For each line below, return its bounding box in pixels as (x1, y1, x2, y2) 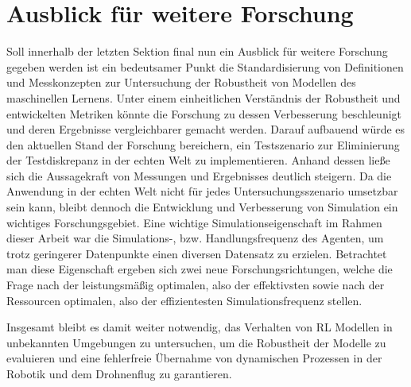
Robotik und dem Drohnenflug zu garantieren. (6, 366, 232, 381)
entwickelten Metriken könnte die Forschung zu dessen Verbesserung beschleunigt (6, 105, 402, 122)
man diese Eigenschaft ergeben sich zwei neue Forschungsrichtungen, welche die (6, 261, 393, 277)
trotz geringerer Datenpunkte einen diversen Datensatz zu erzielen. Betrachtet (6, 245, 387, 261)
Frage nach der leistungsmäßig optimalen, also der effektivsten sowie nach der (6, 277, 385, 293)
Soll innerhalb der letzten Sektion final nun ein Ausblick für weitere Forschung (6, 43, 388, 60)
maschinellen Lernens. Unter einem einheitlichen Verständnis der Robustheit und (6, 89, 401, 106)
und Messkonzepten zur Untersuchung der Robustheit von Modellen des (6, 74, 356, 91)
